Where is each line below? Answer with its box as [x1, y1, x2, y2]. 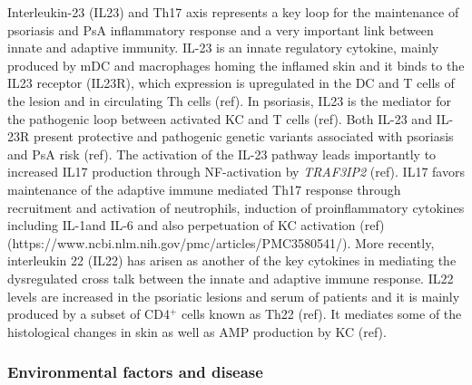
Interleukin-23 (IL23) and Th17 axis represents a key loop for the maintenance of [7, 3, 459, 21]
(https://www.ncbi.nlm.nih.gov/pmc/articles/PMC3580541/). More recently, [7, 233, 435, 252]
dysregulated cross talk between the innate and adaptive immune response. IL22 [7, 268, 454, 287]
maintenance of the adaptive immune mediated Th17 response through [7, 179, 401, 198]
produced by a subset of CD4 [7, 304, 170, 323]
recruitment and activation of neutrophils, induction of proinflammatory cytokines [7, 197, 465, 217]
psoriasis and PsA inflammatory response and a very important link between [7, 20, 434, 39]
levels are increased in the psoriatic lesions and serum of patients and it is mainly [7, 286, 460, 305]
